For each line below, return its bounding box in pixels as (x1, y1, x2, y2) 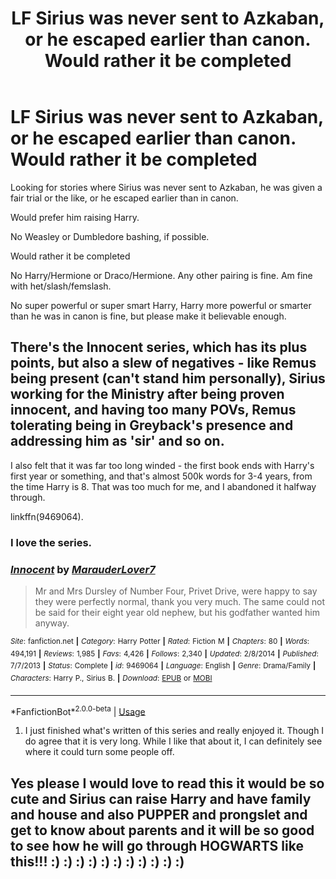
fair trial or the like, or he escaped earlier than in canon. (10, 192, 239, 204)
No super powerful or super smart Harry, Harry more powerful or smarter (10, 299, 312, 311)
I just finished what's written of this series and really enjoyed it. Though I (24, 725, 325, 737)
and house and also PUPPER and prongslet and (10, 806, 308, 823)
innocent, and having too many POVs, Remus (10, 402, 297, 419)
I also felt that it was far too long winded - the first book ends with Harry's (10, 459, 315, 471)
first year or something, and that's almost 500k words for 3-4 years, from (10, 470, 313, 482)
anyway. (34, 617, 70, 629)
